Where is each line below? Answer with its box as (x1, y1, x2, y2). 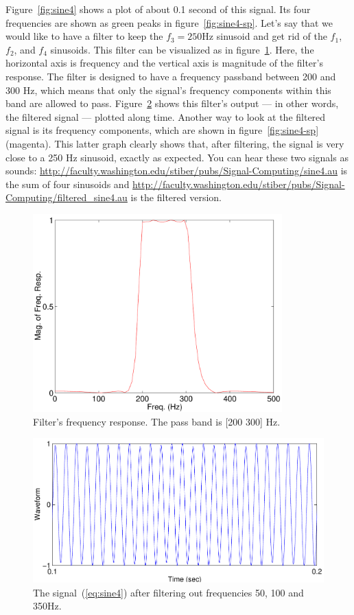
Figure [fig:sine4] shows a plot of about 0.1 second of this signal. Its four (5, 2, 311, 16)
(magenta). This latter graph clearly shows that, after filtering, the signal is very (5, 136, 344, 150)
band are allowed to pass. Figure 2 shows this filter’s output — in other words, (5, 96, 339, 111)
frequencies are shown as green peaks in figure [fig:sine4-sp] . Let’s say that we (5, 15, 333, 30)
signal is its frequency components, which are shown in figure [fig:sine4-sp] (5, 123, 319, 137)
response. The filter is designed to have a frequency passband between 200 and (5, 69, 336, 83)
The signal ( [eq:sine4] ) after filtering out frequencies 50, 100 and (33, 585, 304, 599)
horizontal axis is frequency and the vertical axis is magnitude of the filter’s (5, 56, 323, 70)
